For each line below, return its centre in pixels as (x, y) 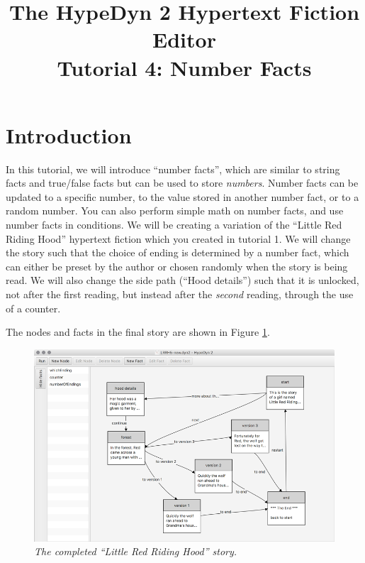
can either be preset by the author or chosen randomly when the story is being (177, 266)
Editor (184, 39)
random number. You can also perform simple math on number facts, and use (175, 211)
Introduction (69, 135)
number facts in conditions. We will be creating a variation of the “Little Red (174, 225)
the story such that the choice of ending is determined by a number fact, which (178, 252)
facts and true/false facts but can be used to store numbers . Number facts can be (182, 183)
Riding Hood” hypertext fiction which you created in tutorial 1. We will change (178, 238)
